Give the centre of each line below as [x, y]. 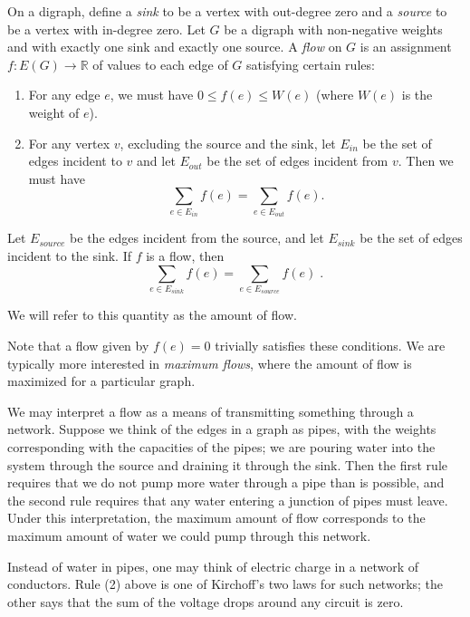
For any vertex [69, 143]
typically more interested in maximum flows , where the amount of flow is [210, 363]
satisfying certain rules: [311, 64]
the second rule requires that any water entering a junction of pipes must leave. [228, 500]
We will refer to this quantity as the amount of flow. [152, 315]
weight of [54, 112]
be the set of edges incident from [297, 161]
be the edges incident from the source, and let [197, 238]
